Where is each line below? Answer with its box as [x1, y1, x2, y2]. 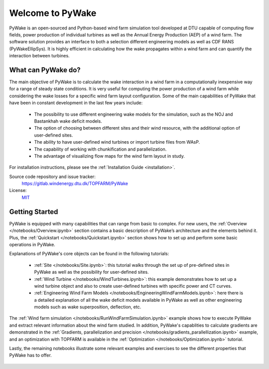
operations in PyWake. [9, 241, 56, 247]
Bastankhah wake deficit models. [34, 118, 102, 124]
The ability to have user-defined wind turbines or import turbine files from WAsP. [34, 139, 200, 145]
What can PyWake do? [9, 65, 81, 74]
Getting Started [9, 207, 58, 216]
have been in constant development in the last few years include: [9, 100, 143, 106]
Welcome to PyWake [9, 7, 97, 18]
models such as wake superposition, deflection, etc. [34, 304, 141, 310]
